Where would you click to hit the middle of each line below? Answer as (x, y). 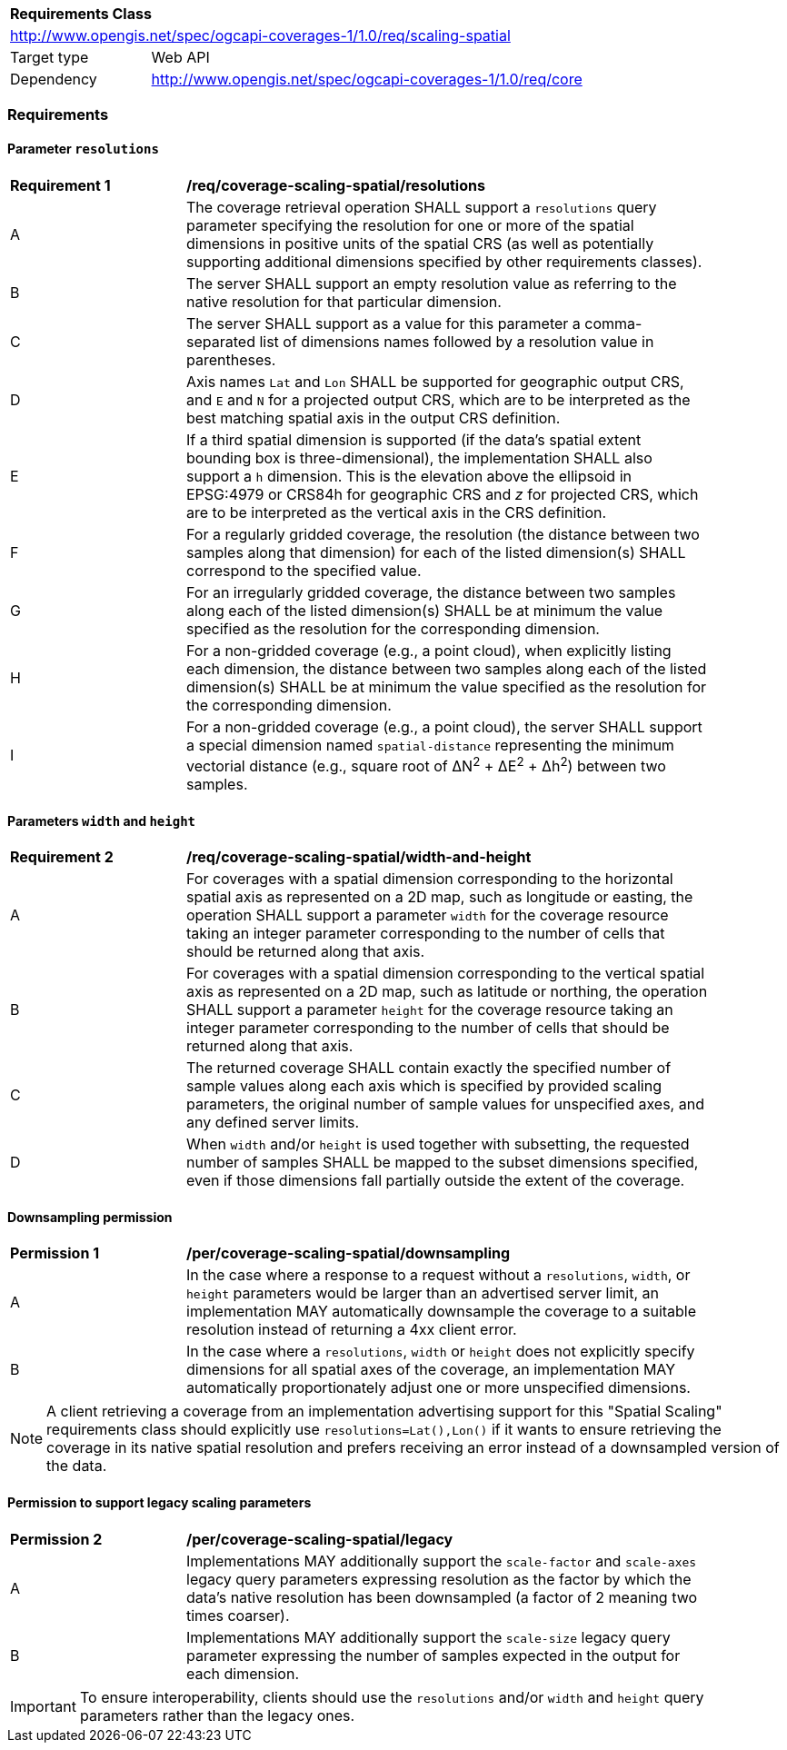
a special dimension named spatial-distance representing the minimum (430, 745)
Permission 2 (56, 1539)
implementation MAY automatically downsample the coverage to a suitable (442, 1312)
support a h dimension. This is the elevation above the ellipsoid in (409, 476)
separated (221, 341)
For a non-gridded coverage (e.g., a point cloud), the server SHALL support (444, 726)
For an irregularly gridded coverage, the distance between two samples (431, 592)
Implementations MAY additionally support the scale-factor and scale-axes (442, 1561)
